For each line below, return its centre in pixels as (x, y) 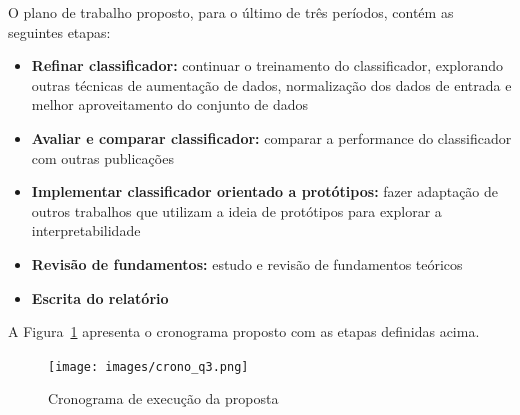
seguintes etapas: (59, 31)
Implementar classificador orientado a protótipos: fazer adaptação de (265, 191)
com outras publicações (102, 157)
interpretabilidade (86, 230)
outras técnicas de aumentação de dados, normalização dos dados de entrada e (271, 84)
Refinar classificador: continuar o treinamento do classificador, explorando (267, 65)
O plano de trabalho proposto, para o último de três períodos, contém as (231, 12)
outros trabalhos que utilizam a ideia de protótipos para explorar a (236, 210)
